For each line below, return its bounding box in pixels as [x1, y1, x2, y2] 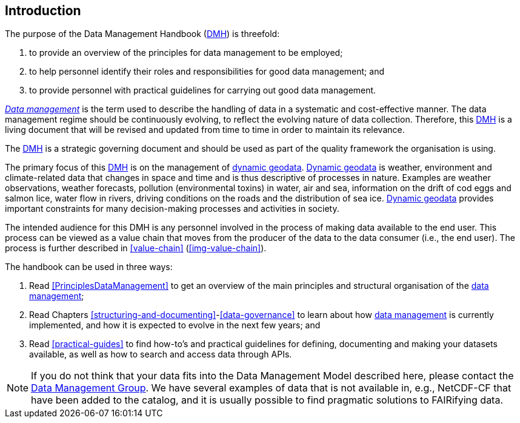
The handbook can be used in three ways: [5, 262, 173, 272]
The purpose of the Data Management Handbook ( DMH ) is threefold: [5, 29, 280, 39]
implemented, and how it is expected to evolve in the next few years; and [29, 320, 321, 331]
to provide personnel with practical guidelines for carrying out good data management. [29, 85, 376, 96]
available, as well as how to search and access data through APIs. [29, 349, 292, 360]
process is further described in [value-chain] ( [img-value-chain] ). [5, 243, 267, 254]
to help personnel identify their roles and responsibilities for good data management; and [29, 66, 384, 77]
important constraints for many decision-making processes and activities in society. [5, 203, 339, 214]
